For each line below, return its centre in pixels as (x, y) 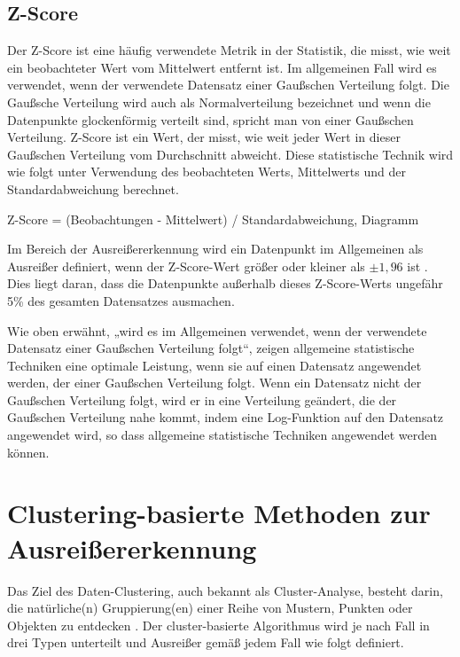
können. (28, 452)
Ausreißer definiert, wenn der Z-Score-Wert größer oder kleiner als (186, 266)
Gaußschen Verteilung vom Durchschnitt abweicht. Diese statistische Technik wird (230, 154)
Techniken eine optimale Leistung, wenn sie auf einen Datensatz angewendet (214, 365)
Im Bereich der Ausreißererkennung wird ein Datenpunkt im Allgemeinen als (215, 249)
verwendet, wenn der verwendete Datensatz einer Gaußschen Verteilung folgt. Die (228, 85)
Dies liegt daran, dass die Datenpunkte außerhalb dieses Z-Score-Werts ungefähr (225, 283)
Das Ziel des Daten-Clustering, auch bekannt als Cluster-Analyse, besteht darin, (225, 590)
